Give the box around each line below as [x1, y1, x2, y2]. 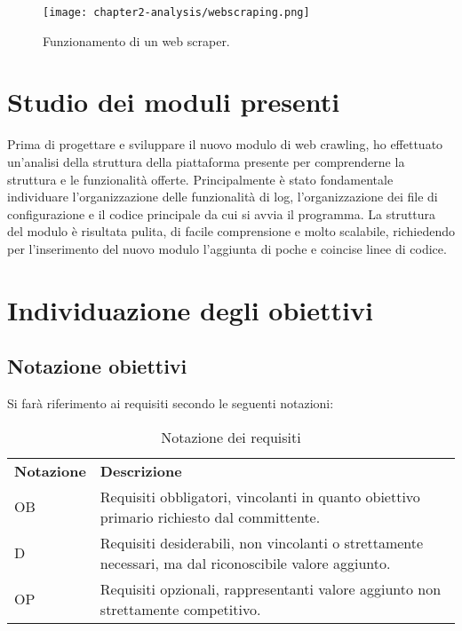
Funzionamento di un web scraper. [43, 31, 230, 50]
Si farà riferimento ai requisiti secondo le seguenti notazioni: [7, 394, 334, 413]
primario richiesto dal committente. [100, 506, 321, 527]
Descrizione [100, 460, 182, 481]
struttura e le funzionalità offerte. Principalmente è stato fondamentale [7, 170, 394, 188]
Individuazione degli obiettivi [7, 291, 373, 327]
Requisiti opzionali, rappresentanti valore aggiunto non [100, 578, 442, 599]
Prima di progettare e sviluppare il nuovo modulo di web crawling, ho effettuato [7, 135, 443, 154]
